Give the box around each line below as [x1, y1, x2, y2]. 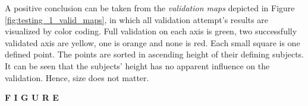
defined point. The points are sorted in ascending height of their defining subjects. [5, 48, 304, 60]
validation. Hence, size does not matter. [5, 71, 149, 83]
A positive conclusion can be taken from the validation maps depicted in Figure [5, 2, 295, 14]
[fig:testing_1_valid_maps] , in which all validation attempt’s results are [5, 13, 269, 25]
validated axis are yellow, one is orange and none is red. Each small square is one [5, 36, 300, 49]
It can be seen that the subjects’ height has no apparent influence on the [5, 59, 270, 72]
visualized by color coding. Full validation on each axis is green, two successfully [5, 25, 297, 37]
